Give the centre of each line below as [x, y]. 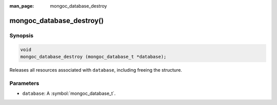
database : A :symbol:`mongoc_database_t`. [69, 93]
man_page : [22, 6]
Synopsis [21, 35]
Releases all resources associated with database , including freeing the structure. [96, 70]
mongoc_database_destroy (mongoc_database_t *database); [93, 57]
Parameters [24, 83]
